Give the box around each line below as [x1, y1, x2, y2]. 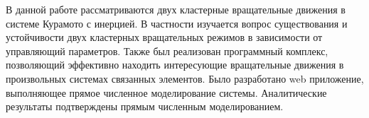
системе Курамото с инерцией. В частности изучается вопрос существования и [6, 16, 348, 30]
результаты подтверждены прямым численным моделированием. [6, 99, 284, 114]
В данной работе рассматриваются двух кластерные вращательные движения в [6, 2, 346, 16]
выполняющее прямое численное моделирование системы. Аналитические [6, 85, 327, 100]
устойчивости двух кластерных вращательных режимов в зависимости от [6, 30, 323, 45]
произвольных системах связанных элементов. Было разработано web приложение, [6, 71, 364, 85]
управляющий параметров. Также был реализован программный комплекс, [6, 43, 328, 58]
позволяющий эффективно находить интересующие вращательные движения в [6, 57, 344, 72]
